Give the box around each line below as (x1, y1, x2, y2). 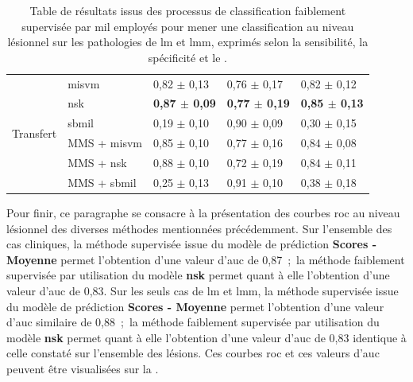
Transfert (12, 124, 57, 141)
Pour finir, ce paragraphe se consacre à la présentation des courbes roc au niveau (6, 204, 400, 220)
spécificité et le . (148, 49, 227, 65)
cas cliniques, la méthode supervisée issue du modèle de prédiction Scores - (6, 236, 377, 252)
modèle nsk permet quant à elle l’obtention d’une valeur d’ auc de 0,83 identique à (6, 329, 407, 345)
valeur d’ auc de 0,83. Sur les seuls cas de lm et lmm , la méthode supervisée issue (6, 282, 399, 298)
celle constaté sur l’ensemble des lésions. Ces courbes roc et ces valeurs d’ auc (6, 345, 380, 361)
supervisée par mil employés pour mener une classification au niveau (21, 18, 354, 34)
